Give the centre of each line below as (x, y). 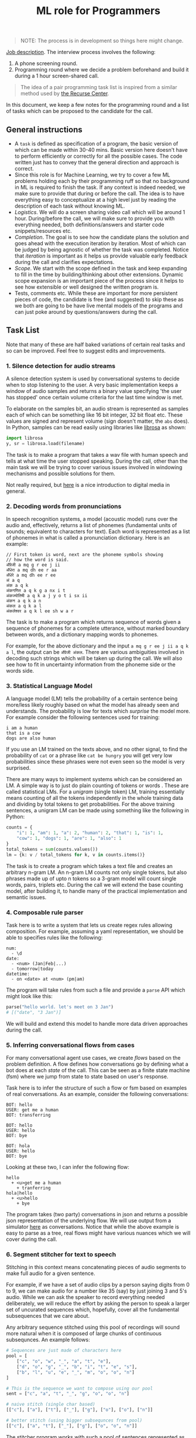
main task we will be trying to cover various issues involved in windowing (94, 467)
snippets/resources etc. (43, 231)
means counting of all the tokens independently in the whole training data (94, 798)
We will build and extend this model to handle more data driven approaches (97, 1023)
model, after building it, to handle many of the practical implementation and (97, 891)
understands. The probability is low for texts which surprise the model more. (98, 711)
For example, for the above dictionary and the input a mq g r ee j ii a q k (97, 646)
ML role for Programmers (98, 11)
